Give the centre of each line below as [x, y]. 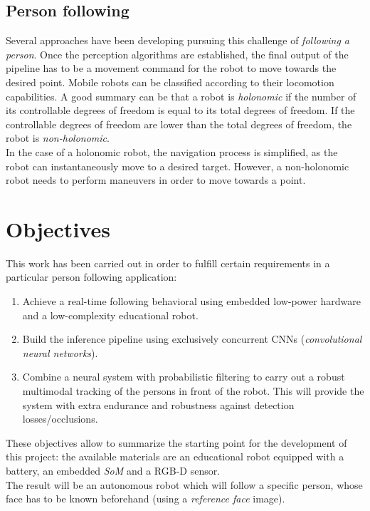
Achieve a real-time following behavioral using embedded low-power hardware [191, 301]
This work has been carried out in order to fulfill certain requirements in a [168, 263]
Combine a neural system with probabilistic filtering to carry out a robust [184, 377]
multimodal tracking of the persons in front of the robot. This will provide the [193, 391]
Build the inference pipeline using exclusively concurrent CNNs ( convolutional [192, 339]
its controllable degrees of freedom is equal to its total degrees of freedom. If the [180, 110]
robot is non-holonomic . [58, 138]
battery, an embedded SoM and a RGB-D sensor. [113, 470]
